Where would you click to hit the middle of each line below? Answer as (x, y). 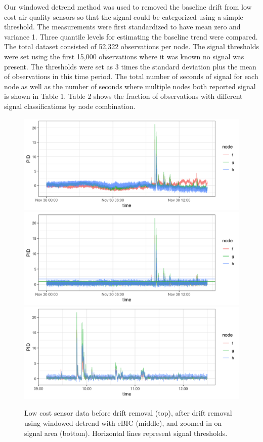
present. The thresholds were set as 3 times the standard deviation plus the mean (130, 66)
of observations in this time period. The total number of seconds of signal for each (131, 76)
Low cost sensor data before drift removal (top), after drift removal (128, 413)
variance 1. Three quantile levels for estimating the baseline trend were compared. (131, 36)
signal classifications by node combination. (70, 106)
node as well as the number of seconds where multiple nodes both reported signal (130, 86)
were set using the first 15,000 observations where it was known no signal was (124, 56)
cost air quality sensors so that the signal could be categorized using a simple (124, 16)
